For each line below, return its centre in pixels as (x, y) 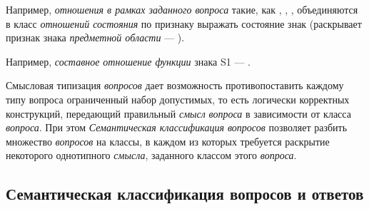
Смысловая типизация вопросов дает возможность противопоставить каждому (175, 85)
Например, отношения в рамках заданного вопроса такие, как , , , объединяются (182, 9)
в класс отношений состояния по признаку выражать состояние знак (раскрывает (184, 23)
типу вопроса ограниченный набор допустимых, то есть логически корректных (178, 99)
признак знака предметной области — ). (95, 37)
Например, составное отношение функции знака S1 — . (128, 61)
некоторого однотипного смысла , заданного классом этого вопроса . (151, 155)
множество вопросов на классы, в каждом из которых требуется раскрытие (168, 141)
